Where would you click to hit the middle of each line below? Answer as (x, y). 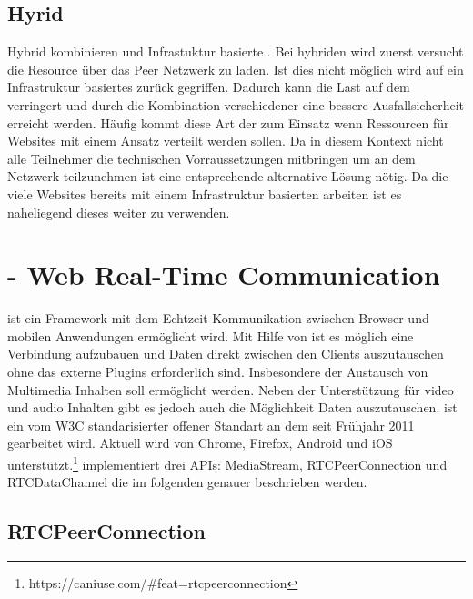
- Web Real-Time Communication (224, 274)
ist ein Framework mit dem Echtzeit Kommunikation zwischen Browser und (218, 318)
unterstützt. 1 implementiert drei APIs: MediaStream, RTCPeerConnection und (227, 463)
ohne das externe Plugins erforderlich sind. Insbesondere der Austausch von (218, 372)
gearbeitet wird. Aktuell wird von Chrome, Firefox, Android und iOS (200, 443)
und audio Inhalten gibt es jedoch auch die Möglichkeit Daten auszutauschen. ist (232, 407)
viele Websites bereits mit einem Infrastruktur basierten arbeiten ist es (205, 193)
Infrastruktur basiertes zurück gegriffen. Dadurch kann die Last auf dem (209, 87)
